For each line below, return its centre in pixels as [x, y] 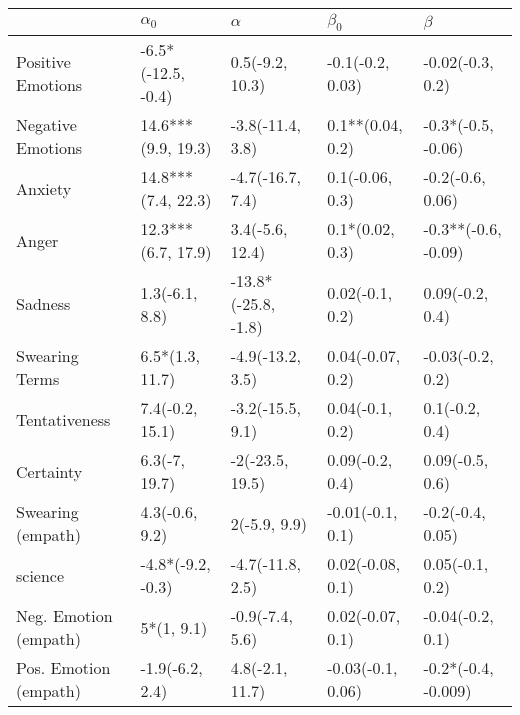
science [40, 575]
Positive [43, 61]
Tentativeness [63, 419]
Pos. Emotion [63, 668]
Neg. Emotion [64, 616]
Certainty [49, 471]
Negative [46, 125]
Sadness [43, 304]
